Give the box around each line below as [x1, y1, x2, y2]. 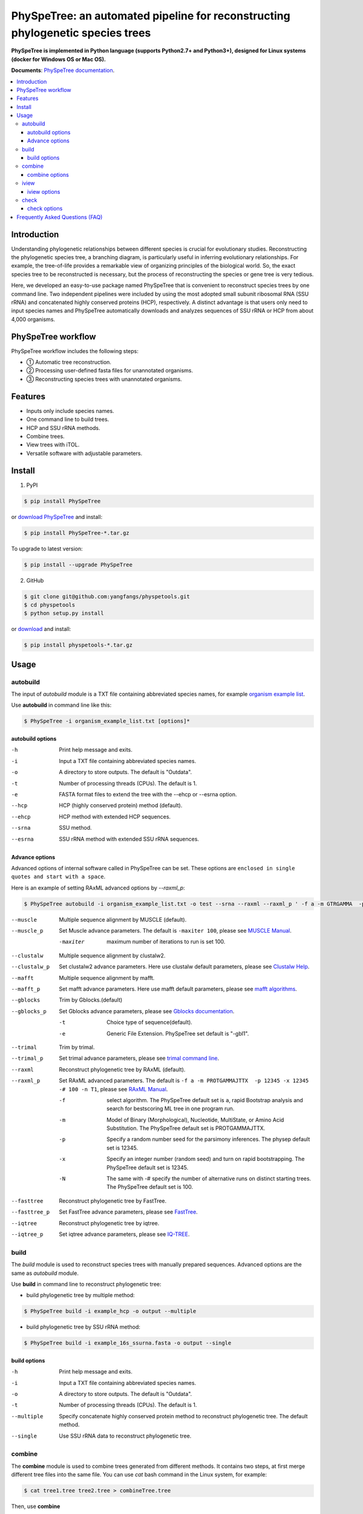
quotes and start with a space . [11, 873, 106, 881]
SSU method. [59, 824, 92, 831]
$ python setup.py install [24, 610, 104, 617]
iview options [27, 188, 60, 195]
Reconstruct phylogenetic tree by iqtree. [59, 1219, 160, 1226]
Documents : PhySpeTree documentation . [11, 67, 115, 74]
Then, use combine [11, 1502, 60, 1510]
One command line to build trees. [26, 415, 110, 423]
